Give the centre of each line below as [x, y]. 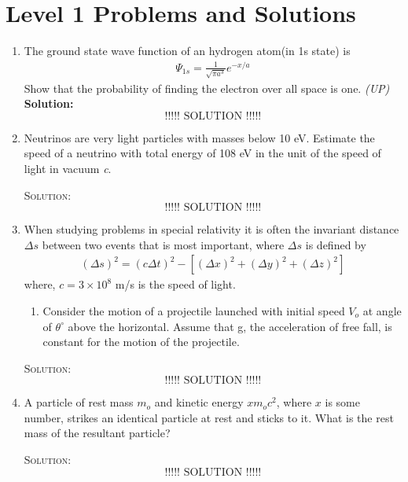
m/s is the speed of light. [175, 284]
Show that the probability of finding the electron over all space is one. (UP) [207, 88]
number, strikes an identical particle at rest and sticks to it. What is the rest [209, 417]
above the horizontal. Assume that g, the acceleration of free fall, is [230, 326]
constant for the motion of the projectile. [141, 342]
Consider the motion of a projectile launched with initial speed [194, 310]
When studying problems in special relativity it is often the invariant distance [211, 229]
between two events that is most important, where [163, 244]
